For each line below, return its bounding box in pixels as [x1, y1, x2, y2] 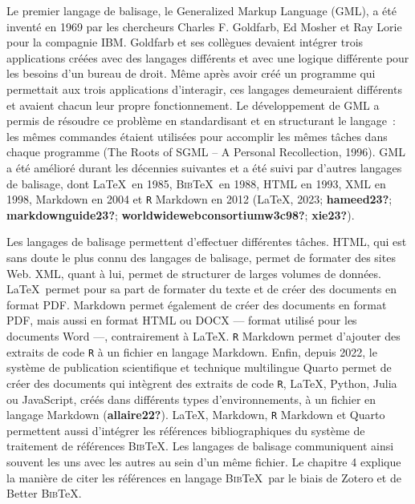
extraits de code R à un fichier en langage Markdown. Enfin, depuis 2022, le [6, 343, 377, 360]
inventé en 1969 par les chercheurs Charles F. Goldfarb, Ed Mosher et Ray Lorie [6, 18, 402, 34]
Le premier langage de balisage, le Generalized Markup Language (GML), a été [6, 2, 397, 18]
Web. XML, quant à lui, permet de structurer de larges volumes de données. [6, 264, 381, 281]
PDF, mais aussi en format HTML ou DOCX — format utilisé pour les [6, 312, 357, 329]
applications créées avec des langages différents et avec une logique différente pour [6, 49, 409, 66]
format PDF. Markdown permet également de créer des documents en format [6, 296, 387, 312]
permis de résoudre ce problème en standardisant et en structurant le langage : [6, 112, 396, 129]
